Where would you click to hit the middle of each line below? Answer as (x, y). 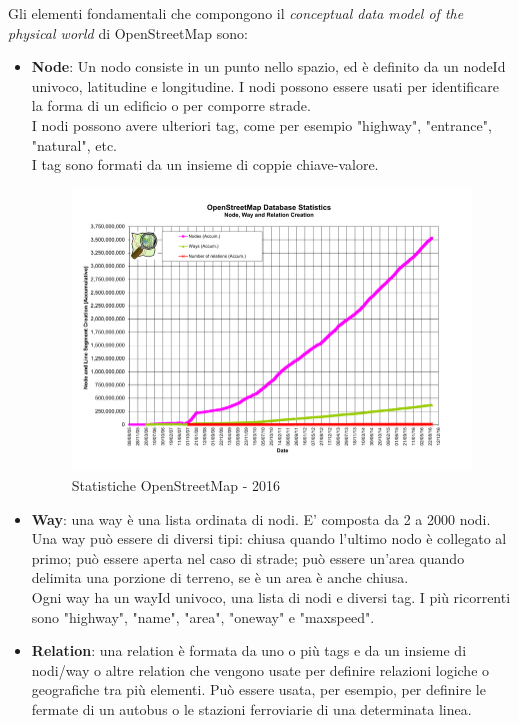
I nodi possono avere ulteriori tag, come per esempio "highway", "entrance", (261, 124)
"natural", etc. (74, 144)
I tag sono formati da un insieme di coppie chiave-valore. (205, 164)
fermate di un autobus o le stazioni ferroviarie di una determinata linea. (251, 708)
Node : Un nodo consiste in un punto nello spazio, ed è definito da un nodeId (268, 66)
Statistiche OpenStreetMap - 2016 (175, 484)
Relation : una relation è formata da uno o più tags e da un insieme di (249, 650)
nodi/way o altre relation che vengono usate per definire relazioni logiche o (260, 669)
